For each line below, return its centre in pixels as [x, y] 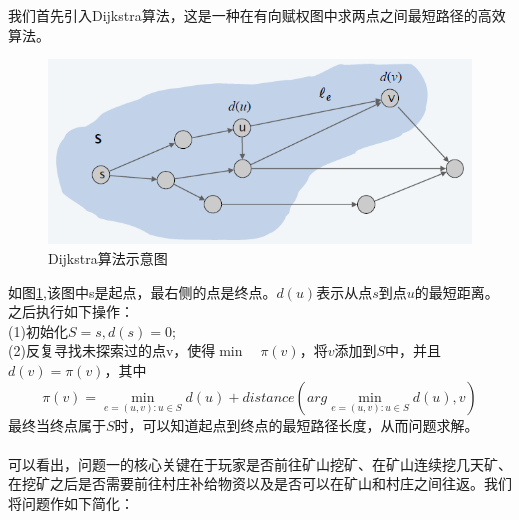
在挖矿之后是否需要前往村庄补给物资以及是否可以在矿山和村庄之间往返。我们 [260, 483]
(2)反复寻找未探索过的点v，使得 [112, 350]
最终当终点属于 [57, 424]
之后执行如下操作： [71, 311]
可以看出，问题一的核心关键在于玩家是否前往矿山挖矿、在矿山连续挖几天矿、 [260, 463]
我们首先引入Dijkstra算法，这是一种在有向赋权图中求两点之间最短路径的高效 [257, 15]
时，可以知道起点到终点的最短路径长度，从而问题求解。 [296, 424]
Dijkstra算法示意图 [108, 257]
